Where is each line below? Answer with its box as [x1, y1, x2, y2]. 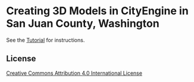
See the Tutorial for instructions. [6, 36, 85, 43]
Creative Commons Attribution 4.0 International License [6, 70, 143, 77]
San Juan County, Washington [6, 17, 159, 30]
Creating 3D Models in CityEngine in [6, 4, 189, 18]
